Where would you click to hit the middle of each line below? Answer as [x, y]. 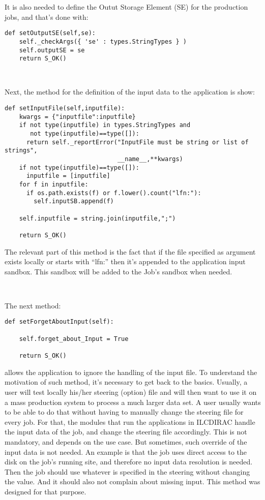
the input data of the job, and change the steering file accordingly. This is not [126, 432]
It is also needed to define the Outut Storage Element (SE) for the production [126, 7]
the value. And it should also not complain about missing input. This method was [132, 481]
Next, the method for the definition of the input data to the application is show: [130, 92]
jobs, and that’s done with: [47, 17]
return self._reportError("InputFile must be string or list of [137, 142]
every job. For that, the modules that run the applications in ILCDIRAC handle [130, 421]
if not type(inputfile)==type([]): [79, 167]
